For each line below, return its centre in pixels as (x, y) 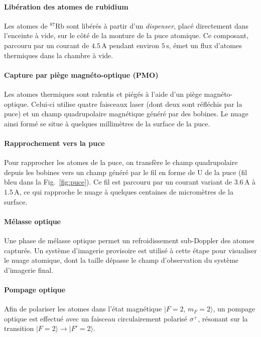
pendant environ (134, 45)
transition (19, 328)
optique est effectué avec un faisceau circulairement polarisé (96, 318)
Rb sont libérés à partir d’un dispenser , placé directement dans (152, 25)
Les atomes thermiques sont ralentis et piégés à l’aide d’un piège (103, 94)
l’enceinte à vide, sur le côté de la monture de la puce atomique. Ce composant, (126, 35)
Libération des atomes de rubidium (66, 6)
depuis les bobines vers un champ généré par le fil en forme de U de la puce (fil (126, 172)
